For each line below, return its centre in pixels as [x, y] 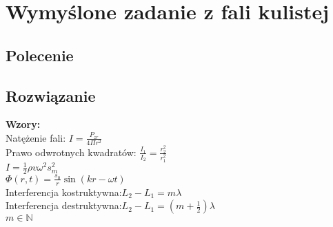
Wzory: [23, 124]
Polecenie [40, 55]
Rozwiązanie [51, 95]
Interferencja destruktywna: [64, 205]
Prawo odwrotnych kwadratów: [71, 152]
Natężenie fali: [36, 137]
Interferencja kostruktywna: [64, 192]
